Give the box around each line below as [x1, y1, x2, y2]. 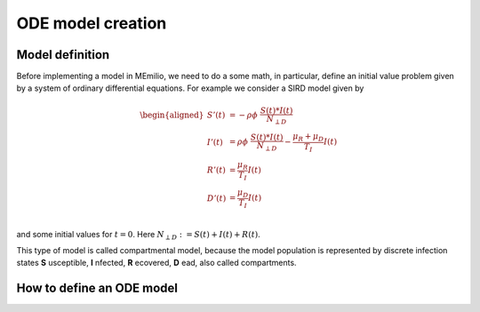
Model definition [16, 47, 110, 62]
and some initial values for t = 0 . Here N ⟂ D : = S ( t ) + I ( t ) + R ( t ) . [16, 228, 261, 242]
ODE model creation [16, 13, 167, 33]
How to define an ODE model [16, 281, 178, 296]
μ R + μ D [292, 132, 324, 144]
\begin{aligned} [140, 110, 204, 120]
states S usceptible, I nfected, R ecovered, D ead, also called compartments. [16, 258, 297, 268]
